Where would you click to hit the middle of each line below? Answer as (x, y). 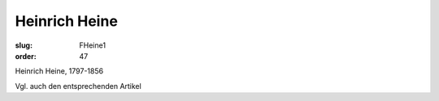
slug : (24, 45)
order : (26, 56)
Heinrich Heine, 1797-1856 (59, 71)
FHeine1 (92, 45)
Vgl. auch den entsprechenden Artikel (78, 86)
